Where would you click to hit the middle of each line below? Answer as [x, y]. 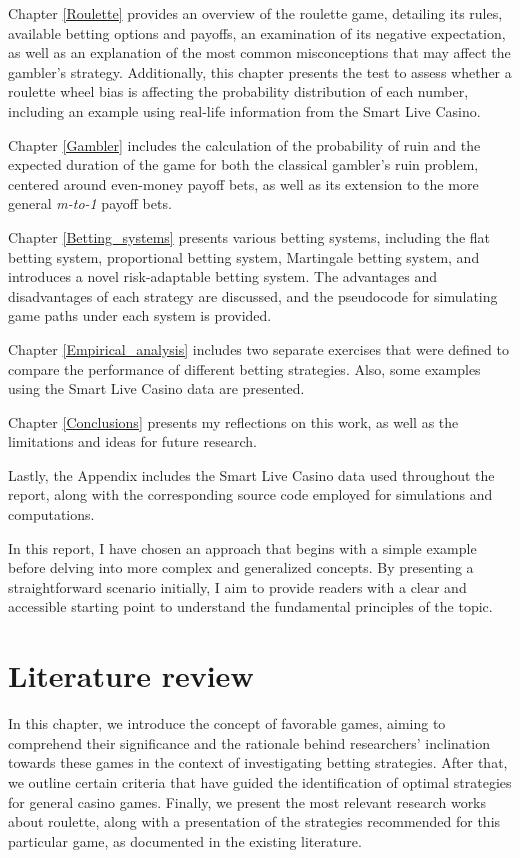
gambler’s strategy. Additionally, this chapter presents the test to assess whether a [260, 71]
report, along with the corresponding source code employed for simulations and [250, 494]
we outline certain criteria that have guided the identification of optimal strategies [260, 781]
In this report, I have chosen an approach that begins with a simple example [242, 547]
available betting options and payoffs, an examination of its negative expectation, [257, 32]
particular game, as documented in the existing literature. [185, 840]
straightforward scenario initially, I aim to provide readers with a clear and [237, 586]
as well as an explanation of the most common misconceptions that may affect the [259, 52]
